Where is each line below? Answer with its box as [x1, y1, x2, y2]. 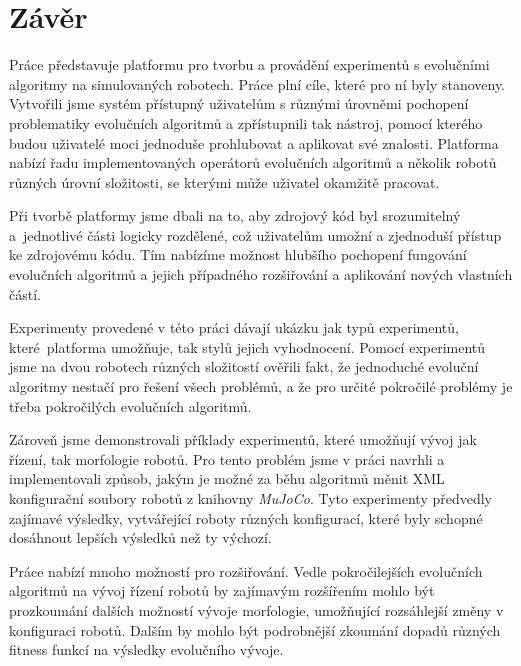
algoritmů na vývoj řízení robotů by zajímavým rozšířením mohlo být [9, 580, 435, 601]
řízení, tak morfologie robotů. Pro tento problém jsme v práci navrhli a [9, 448, 445, 469]
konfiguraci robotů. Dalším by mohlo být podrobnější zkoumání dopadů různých [9, 619, 501, 640]
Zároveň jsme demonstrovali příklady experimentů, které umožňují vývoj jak [9, 429, 477, 450]
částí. [9, 283, 41, 304]
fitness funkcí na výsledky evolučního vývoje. [9, 639, 284, 660]
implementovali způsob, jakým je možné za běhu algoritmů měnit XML [9, 468, 445, 489]
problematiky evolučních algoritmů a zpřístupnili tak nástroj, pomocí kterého [9, 112, 483, 133]
